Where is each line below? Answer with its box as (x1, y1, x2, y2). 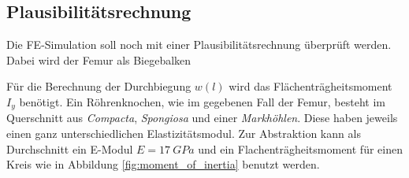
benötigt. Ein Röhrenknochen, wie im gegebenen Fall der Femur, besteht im (19, 93, 385, 109)
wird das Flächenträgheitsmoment (229, 78, 392, 95)
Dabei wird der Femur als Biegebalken (6, 51, 191, 68)
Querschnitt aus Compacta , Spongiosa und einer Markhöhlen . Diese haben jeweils (6, 109, 398, 126)
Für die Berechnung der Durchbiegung (6, 78, 191, 95)
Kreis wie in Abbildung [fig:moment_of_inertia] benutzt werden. (6, 156, 320, 172)
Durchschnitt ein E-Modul (6, 140, 133, 157)
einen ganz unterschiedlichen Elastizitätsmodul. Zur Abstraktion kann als (6, 125, 361, 142)
